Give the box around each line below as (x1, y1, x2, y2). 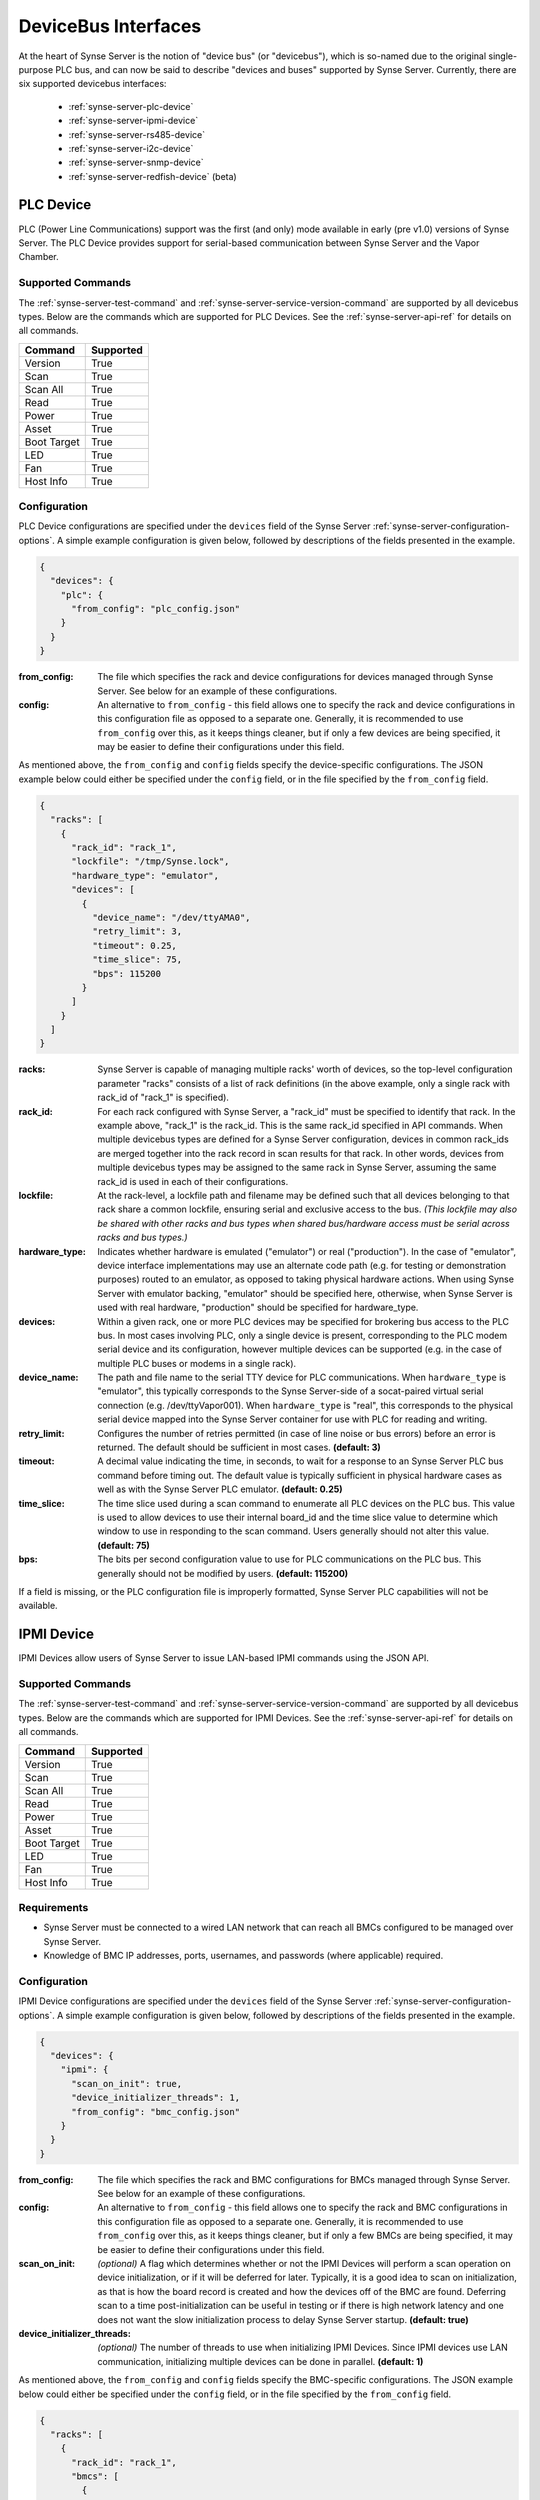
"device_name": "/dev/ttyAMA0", (91, 911, 251, 923)
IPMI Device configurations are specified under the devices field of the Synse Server (18, 1995, 373, 2007)
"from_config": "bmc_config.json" (71, 2106, 240, 2117)
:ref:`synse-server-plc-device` (68, 100, 194, 112)
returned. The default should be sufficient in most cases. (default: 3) (97, 1441, 382, 1454)
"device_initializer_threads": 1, (71, 2092, 240, 2104)
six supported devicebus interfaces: (18, 78, 167, 90)
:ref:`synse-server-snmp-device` (68, 156, 204, 169)
